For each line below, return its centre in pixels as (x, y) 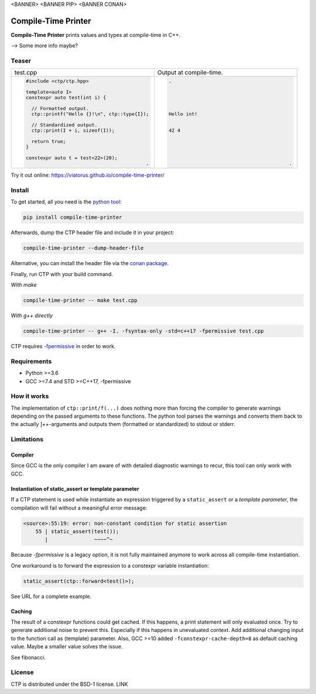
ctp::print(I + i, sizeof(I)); (73, 131)
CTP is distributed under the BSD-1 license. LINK (69, 684)
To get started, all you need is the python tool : (66, 202)
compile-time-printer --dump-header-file (83, 248)
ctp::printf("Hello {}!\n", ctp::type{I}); (90, 114)
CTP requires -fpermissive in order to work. (63, 346)
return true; (49, 141)
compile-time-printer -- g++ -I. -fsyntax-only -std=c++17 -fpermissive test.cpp (144, 331)
